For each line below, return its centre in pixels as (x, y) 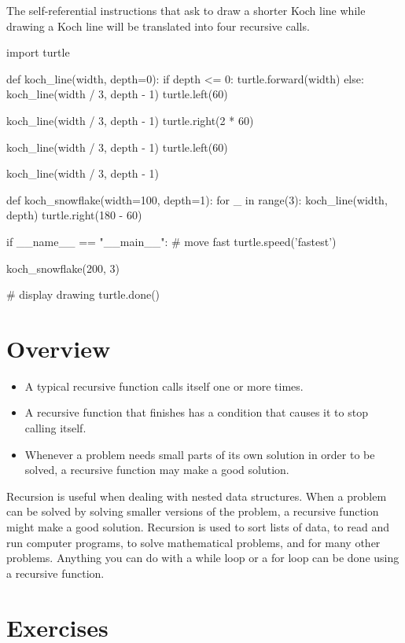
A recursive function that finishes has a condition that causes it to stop (196, 412)
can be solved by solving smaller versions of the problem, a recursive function (193, 511)
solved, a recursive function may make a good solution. (157, 470)
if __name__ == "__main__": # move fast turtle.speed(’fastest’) (171, 241)
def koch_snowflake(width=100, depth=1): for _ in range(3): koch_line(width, (197, 199)
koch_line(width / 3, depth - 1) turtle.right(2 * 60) (130, 120)
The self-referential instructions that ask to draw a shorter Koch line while (186, 10)
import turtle (38, 52)
